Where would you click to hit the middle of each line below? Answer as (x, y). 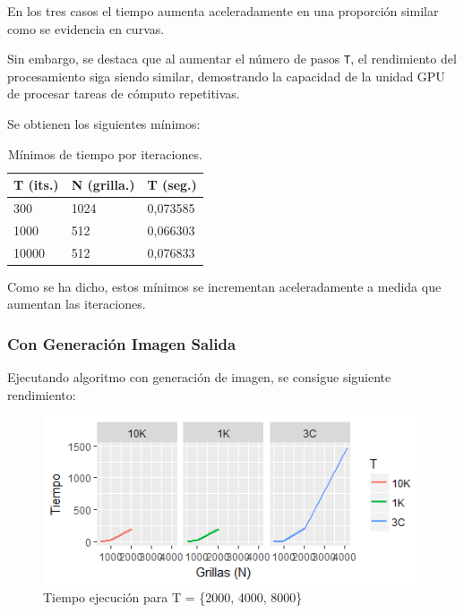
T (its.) (36, 185)
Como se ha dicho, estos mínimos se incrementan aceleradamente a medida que (224, 286)
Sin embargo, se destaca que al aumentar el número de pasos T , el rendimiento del (232, 59)
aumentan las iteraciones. (77, 304)
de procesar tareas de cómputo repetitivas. (124, 94)
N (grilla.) (103, 185)
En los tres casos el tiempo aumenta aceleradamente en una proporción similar (223, 11)
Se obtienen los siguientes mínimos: (104, 124)
